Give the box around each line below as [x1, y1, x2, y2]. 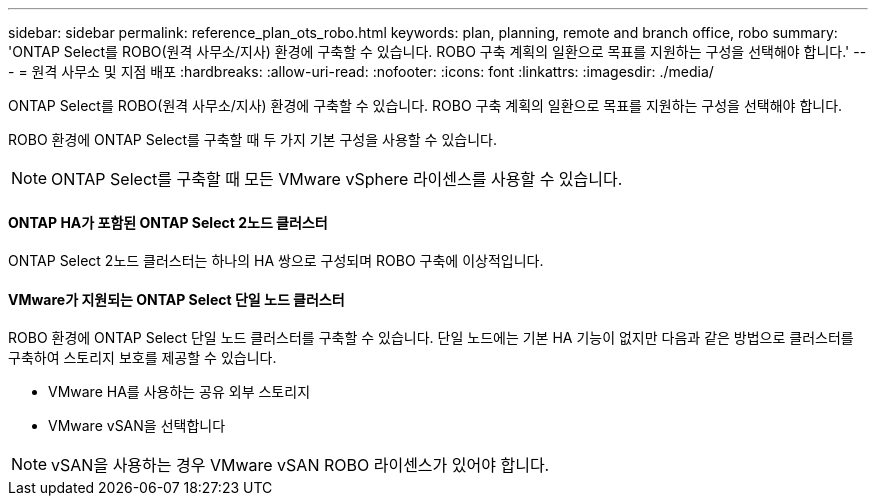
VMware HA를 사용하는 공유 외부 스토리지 [48, 383, 311, 401]
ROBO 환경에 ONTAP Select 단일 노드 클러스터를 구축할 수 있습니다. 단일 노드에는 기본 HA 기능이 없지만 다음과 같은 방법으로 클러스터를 [8, 329, 854, 347]
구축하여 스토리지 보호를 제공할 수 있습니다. [8, 349, 277, 367]
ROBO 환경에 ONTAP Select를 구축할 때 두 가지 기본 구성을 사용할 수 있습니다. [8, 131, 497, 148]
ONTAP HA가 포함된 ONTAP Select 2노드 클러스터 [8, 213, 328, 231]
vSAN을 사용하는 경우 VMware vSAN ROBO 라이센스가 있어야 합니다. [51, 455, 550, 476]
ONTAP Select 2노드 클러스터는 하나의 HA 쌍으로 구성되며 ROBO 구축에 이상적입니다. [8, 252, 544, 270]
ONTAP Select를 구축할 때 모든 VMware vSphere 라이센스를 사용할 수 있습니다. [51, 169, 623, 189]
